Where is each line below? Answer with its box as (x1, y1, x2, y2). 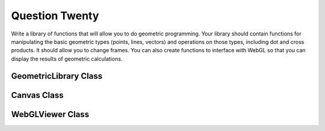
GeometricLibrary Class (11, 71, 102, 81)
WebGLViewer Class (11, 109, 90, 120)
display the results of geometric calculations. (11, 55, 123, 62)
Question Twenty (11, 9, 99, 22)
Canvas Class (11, 90, 64, 100)
